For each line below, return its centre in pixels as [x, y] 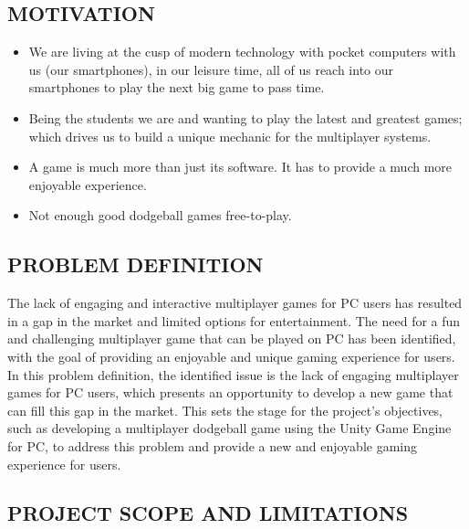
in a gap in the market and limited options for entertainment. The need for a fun [234, 320]
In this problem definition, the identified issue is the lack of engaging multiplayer [233, 374]
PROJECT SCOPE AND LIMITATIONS [208, 513]
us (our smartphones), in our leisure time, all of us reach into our [211, 69]
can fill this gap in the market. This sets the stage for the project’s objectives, [225, 410]
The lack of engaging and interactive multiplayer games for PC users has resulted [235, 303]
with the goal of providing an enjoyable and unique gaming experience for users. [231, 356]
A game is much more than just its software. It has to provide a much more [240, 167]
